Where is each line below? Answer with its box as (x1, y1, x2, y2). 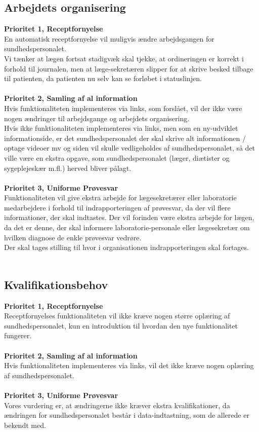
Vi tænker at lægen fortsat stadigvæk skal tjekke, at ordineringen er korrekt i (4, 53, 244, 63)
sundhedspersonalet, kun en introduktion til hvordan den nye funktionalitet (4, 320, 238, 331)
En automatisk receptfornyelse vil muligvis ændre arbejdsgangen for (4, 33, 214, 44)
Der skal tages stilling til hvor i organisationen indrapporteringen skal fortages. (4, 242, 249, 253)
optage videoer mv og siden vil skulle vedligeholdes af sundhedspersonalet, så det (4, 142, 255, 153)
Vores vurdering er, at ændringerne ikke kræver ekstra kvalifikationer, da (4, 400, 230, 410)
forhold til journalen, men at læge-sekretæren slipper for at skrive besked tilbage (4, 63, 253, 74)
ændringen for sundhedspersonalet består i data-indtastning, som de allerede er (4, 410, 249, 420)
